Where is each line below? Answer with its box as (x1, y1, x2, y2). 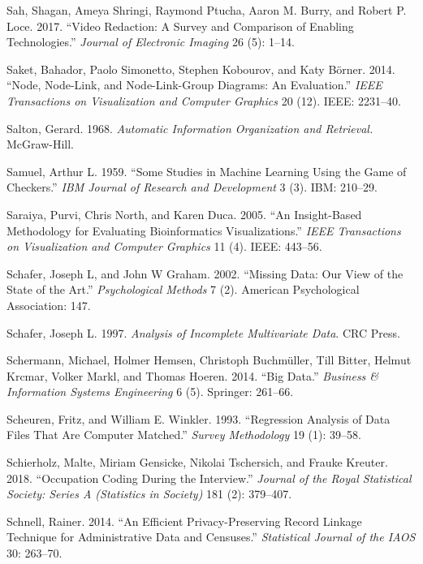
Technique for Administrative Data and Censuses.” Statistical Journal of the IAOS (6, 528, 416, 545)
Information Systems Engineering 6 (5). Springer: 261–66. (6, 383, 294, 400)
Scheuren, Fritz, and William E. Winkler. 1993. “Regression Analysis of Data (6, 410, 391, 427)
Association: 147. (6, 296, 91, 313)
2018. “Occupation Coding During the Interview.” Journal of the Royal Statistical (6, 469, 412, 486)
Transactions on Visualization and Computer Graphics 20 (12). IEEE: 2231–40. (6, 92, 401, 109)
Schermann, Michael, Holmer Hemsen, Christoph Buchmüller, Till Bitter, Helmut (6, 351, 412, 368)
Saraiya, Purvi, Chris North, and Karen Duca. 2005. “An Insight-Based (6, 205, 362, 222)
